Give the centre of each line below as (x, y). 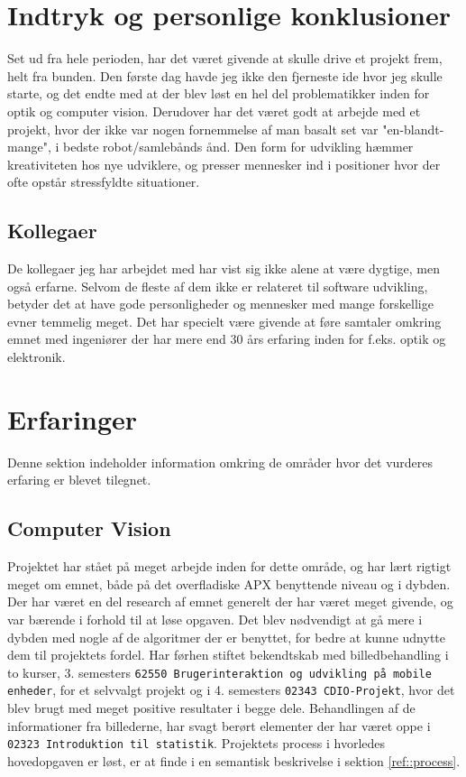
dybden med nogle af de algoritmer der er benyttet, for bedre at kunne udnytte (226, 637)
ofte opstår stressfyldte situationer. (104, 182)
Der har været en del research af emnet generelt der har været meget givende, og (230, 601)
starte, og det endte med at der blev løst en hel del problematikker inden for (219, 93)
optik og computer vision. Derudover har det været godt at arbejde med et (214, 111)
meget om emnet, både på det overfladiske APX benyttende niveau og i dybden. (229, 583)
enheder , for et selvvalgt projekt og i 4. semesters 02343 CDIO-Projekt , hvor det (231, 690)
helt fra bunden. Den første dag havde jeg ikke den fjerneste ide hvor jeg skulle (225, 75)
